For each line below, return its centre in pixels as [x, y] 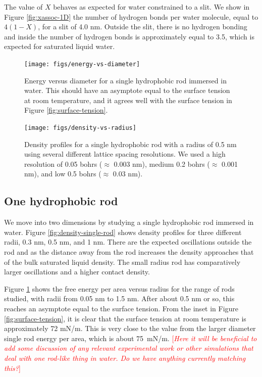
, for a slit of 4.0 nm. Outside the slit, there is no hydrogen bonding [143, 27]
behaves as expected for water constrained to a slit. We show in [151, 7]
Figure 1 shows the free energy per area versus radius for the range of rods [119, 288]
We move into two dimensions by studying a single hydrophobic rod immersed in [129, 222]
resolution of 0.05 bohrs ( [63, 163]
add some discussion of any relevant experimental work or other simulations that [129, 348]
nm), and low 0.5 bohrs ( [63, 174]
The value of [23, 7]
